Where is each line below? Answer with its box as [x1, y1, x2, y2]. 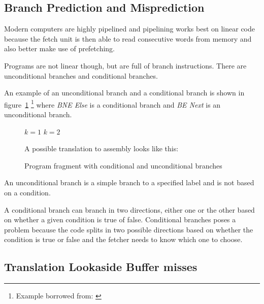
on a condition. [4, 187, 51, 197]
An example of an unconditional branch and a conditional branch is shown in [4, 87, 245, 98]
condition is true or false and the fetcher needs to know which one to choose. [4, 234, 243, 245]
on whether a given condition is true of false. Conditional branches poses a [4, 214, 236, 225]
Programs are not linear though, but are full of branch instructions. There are [4, 60, 247, 71]
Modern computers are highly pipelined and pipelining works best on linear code [4, 23, 255, 34]
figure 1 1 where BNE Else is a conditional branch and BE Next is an [4, 97, 221, 110]
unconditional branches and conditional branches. [4, 70, 158, 81]
